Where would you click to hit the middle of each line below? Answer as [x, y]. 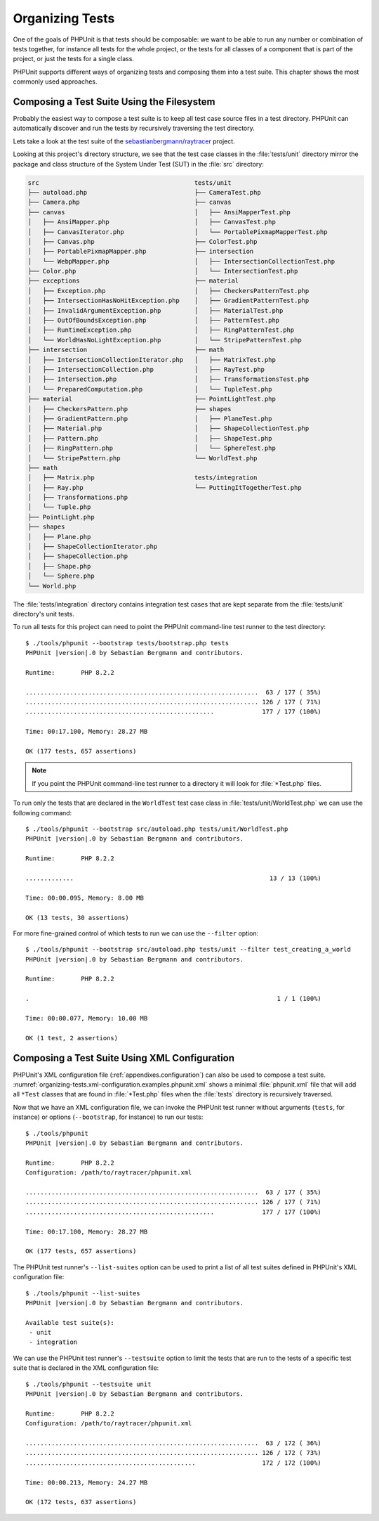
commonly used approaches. [55, 82]
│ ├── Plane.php [59, 537]
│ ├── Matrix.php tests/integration [142, 478]
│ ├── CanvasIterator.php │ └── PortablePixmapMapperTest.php [178, 232]
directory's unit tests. [44, 614]
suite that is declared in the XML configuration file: [86, 1368]
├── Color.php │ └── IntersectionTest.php [163, 271]
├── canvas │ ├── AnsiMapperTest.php [159, 212]
